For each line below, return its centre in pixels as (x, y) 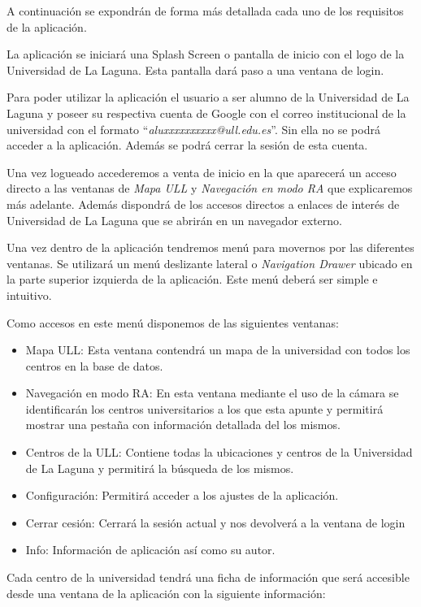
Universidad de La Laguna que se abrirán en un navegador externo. (174, 220)
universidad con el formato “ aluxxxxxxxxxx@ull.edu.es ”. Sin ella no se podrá (193, 129)
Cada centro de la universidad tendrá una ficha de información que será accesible (208, 577)
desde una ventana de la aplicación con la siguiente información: (166, 593)
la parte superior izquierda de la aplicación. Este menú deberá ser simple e (192, 279)
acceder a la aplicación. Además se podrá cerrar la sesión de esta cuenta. (187, 145)
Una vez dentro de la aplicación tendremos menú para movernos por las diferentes (210, 247)
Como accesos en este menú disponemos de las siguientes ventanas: (173, 322)
